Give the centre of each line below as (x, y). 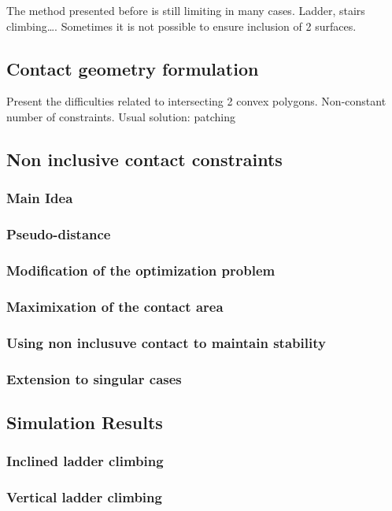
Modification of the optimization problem (141, 270)
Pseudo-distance (59, 234)
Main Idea (40, 198)
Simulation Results (85, 422)
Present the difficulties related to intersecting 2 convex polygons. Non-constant (196, 101)
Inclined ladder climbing (85, 461)
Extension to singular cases (94, 378)
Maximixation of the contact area (115, 306)
